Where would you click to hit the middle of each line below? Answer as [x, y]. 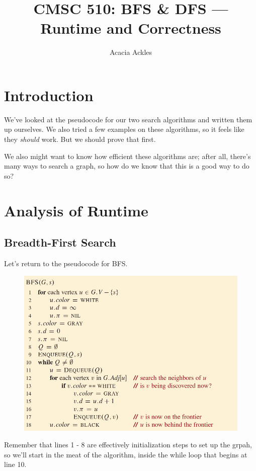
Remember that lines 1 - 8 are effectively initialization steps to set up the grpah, [128, 445]
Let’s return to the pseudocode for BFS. [66, 263]
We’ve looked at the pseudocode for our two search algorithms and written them [128, 119]
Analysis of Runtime [76, 210]
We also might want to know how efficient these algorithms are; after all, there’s [127, 156]
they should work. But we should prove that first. [80, 139]
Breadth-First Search [60, 242]
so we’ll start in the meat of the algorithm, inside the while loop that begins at [126, 454]
